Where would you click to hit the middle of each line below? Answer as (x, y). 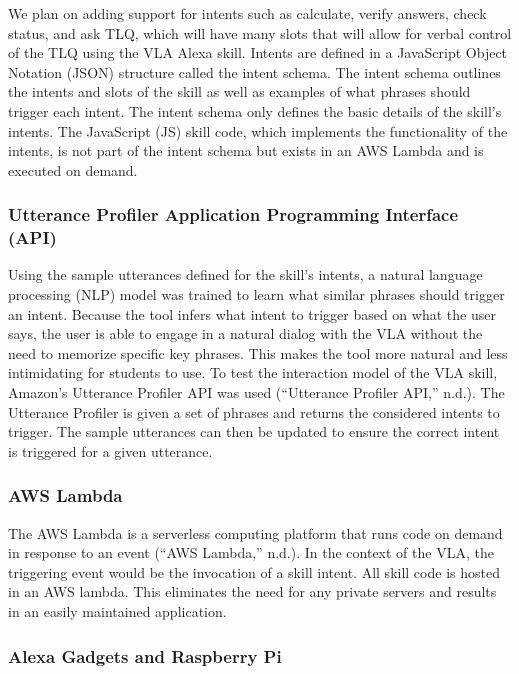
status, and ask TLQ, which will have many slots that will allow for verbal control (260, 32)
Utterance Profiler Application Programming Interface (233, 214)
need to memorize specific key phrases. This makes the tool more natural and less (258, 352)
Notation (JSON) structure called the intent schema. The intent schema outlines (254, 71)
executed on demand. (73, 169)
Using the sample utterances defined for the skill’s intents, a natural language (245, 274)
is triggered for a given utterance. (110, 450)
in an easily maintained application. (117, 611)
